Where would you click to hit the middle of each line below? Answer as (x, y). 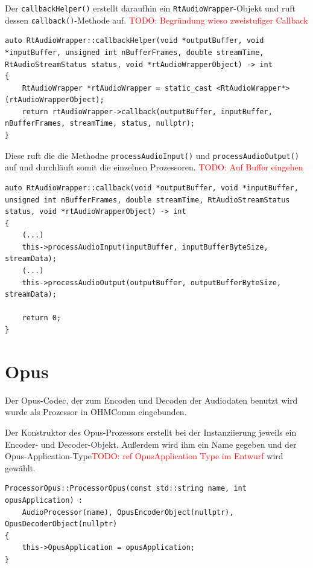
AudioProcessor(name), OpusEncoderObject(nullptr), (128, 512)
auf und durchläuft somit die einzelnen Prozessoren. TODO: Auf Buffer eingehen (154, 167)
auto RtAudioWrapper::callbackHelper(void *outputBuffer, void (134, 41)
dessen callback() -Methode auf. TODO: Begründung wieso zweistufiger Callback (156, 20)
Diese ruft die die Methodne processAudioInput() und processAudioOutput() (152, 155)
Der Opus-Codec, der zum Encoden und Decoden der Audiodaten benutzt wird (151, 400)
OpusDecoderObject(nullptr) (61, 524)
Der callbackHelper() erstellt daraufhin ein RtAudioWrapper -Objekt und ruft (150, 8)
